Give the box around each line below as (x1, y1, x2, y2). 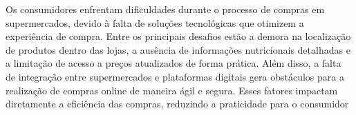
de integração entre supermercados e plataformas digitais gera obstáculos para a (6, 69, 344, 83)
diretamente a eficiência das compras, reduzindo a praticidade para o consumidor (6, 96, 349, 111)
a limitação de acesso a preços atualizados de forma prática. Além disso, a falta (6, 56, 341, 70)
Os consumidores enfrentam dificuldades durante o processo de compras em (6, 2, 325, 16)
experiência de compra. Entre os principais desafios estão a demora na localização (6, 29, 351, 43)
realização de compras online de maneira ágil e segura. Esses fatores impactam (6, 83, 338, 97)
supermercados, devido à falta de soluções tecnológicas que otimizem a (6, 15, 304, 30)
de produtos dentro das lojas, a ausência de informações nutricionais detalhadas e (6, 42, 350, 56)
